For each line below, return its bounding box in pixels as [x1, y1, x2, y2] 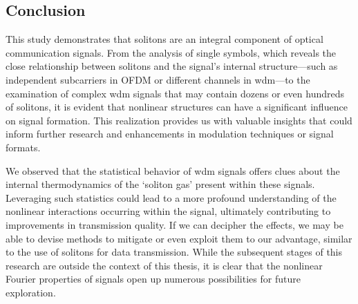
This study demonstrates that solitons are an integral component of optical [6, 32, 323, 46]
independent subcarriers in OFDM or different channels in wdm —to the [6, 72, 310, 86]
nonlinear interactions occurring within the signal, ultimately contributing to [6, 204, 331, 218]
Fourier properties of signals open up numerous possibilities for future [6, 272, 301, 286]
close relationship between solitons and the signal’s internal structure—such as [6, 59, 338, 73]
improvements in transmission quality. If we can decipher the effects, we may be [6, 217, 343, 231]
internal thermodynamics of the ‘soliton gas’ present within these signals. [6, 177, 315, 191]
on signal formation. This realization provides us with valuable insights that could [6, 113, 352, 127]
